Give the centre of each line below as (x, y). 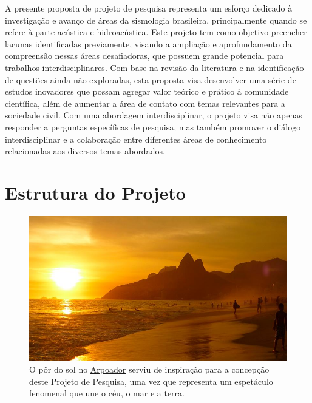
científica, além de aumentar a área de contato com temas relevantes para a (145, 103)
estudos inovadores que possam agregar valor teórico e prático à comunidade (147, 91)
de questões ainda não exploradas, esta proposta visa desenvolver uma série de (151, 79)
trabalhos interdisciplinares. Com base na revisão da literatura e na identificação (154, 67)
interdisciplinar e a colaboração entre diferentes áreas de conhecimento (136, 139)
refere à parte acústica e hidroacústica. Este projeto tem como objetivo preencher (156, 32)
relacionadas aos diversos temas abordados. (85, 151)
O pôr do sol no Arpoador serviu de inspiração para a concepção (149, 369)
